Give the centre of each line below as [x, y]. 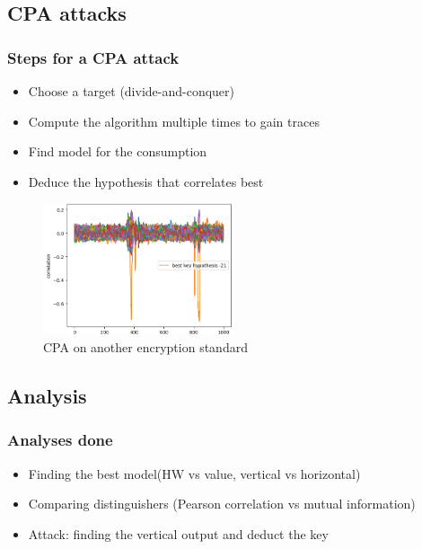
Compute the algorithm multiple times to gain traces [174, 121]
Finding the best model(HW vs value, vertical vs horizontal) [194, 473]
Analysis [47, 396]
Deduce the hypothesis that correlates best [146, 181]
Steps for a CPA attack [93, 57]
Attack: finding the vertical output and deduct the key [178, 533]
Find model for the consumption [118, 151]
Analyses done [60, 440]
